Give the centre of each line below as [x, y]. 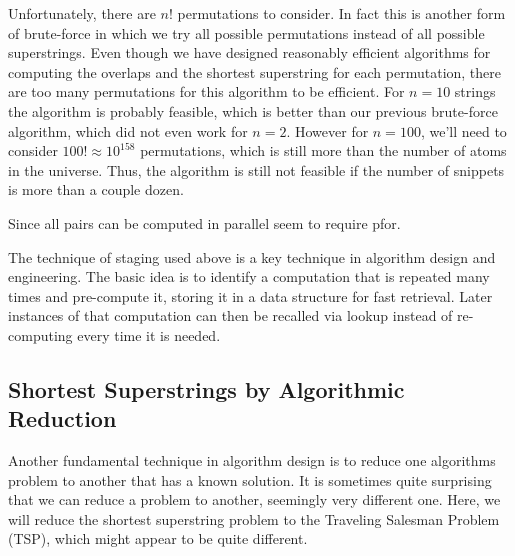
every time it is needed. [149, 334]
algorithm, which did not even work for [128, 130]
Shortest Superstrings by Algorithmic [206, 388]
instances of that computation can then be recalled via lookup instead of [230, 315]
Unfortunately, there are [82, 13]
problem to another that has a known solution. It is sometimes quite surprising [250, 479]
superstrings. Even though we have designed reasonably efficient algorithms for [249, 52]
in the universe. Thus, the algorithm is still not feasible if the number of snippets [256, 169]
